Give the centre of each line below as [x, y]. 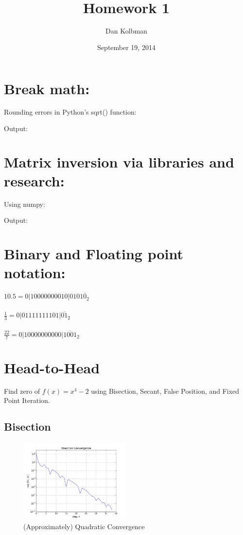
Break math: [47, 89]
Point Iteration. [27, 400]
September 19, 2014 [126, 47]
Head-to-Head [52, 367]
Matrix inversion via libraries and [119, 161]
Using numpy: [25, 204]
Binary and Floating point [94, 254]
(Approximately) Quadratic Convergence [84, 526]
